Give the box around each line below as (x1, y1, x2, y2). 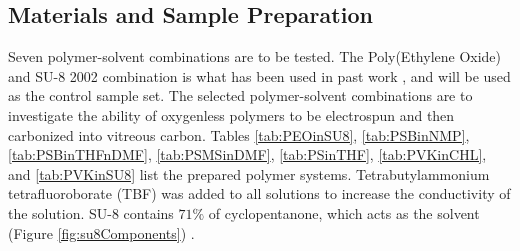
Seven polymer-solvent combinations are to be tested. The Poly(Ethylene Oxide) (8, 46, 502, 67)
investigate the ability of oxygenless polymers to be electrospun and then (8, 104, 455, 125)
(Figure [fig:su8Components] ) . (8, 222, 195, 243)
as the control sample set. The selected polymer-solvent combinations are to (8, 85, 473, 106)
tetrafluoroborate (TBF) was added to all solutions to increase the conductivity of (8, 183, 511, 204)
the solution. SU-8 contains (8, 202, 174, 223)
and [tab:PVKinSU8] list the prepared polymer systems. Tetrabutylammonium (8, 163, 490, 184)
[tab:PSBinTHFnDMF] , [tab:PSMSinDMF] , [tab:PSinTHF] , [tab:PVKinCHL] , (8, 144, 487, 165)
